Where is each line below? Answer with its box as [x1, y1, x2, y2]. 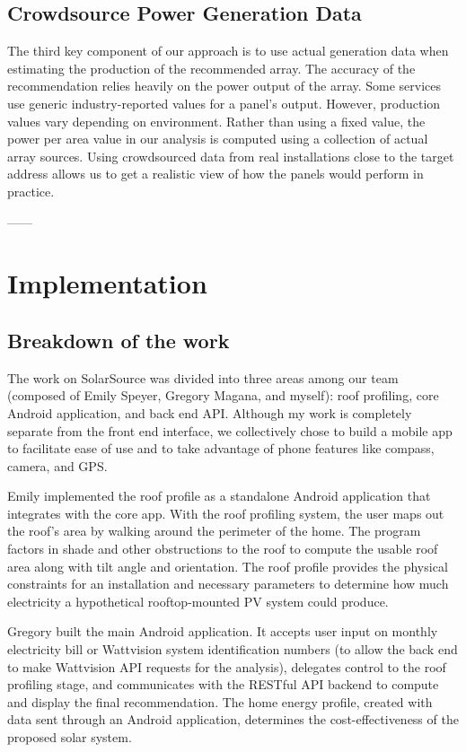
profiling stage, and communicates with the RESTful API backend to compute [7, 675, 439, 694]
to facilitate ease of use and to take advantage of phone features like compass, [7, 439, 435, 458]
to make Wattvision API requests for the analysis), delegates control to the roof [7, 657, 446, 676]
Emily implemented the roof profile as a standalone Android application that [7, 486, 431, 505]
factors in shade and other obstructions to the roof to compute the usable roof [7, 539, 438, 558]
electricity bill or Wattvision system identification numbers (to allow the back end [7, 640, 458, 659]
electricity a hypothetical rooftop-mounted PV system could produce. [7, 591, 389, 610]
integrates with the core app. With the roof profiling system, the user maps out [7, 503, 444, 522]
